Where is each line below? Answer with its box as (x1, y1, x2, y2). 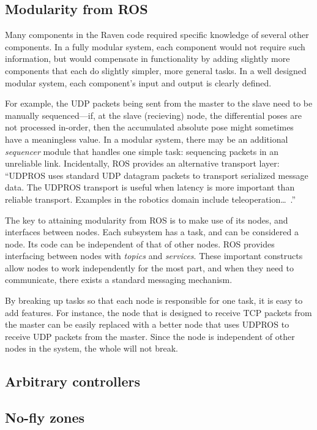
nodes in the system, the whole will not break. (5, 342, 178, 355)
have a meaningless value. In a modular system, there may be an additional (5, 132, 288, 145)
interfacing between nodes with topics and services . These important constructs (5, 249, 303, 262)
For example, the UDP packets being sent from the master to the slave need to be (5, 97, 313, 110)
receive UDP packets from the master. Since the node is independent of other (5, 330, 295, 342)
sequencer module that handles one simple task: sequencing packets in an (5, 145, 279, 157)
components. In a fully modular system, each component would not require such (5, 40, 305, 53)
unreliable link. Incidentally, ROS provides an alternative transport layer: (5, 157, 280, 170)
